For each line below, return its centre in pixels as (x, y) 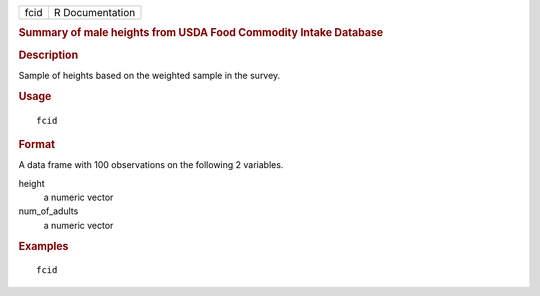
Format (36, 144)
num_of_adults (48, 211)
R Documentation (94, 12)
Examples (43, 246)
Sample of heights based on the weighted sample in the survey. (149, 75)
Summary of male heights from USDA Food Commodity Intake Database (201, 33)
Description (48, 55)
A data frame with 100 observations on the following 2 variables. (151, 165)
